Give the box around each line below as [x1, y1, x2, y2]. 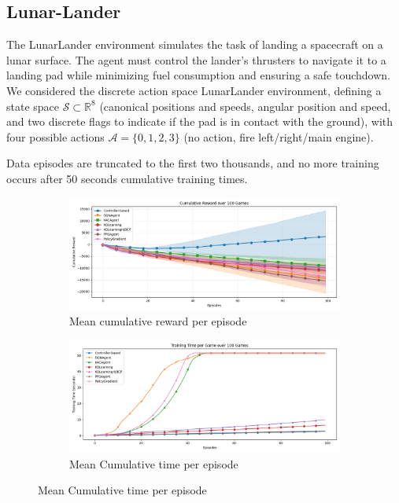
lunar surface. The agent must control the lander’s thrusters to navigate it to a [6, 51, 386, 68]
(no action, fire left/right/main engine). [183, 128, 374, 145]
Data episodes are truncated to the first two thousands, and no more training [6, 155, 379, 171]
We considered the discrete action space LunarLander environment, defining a [6, 82, 382, 98]
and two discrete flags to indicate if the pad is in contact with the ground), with [6, 113, 393, 130]
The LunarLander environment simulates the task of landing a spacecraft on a [6, 36, 383, 53]
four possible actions [6, 128, 105, 145]
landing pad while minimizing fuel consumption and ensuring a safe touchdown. [6, 67, 390, 83]
